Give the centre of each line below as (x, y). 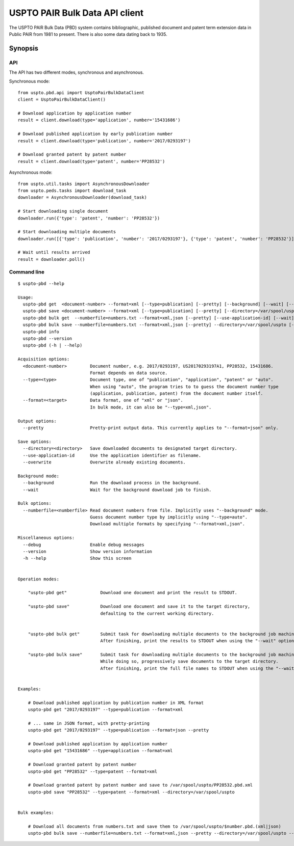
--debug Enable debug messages (84, 545)
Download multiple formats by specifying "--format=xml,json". (167, 524)
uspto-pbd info (41, 332)
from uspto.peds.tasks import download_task (72, 191)
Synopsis (24, 48)
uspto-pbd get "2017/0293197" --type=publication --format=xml (105, 710)
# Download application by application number (75, 113)
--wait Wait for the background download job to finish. (117, 490)
